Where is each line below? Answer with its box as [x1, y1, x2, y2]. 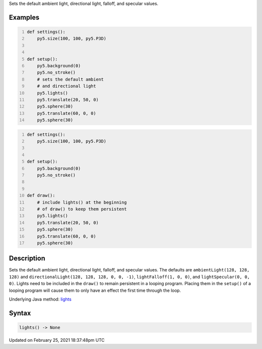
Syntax [9, 309, 31, 317]
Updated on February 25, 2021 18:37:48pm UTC [9, 337, 105, 343]
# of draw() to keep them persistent [37, 206, 127, 212]
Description [9, 254, 46, 263]
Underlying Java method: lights [9, 296, 72, 302]
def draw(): [27, 193, 55, 198]
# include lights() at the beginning [37, 199, 127, 205]
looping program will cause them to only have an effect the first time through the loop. [9, 287, 181, 293]
